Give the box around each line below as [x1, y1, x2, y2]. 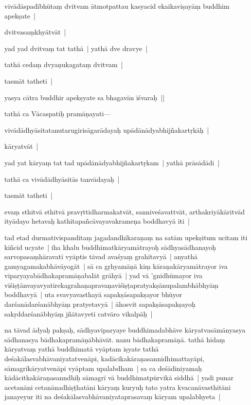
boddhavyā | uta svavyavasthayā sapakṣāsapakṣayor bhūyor [4, 289, 182, 299]
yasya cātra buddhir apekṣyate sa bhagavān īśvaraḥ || [4, 92, 165, 102]
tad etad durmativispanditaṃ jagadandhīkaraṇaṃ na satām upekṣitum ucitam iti [4, 232, 248, 242]
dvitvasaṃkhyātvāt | [4, 27, 66, 37]
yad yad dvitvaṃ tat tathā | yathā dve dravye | [4, 43, 148, 53]
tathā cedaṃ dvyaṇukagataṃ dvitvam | [4, 59, 123, 70]
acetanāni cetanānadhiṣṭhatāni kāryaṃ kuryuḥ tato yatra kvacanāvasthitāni [4, 382, 231, 392]
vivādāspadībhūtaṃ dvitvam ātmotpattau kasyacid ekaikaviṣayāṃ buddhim [4, 1, 230, 11]
